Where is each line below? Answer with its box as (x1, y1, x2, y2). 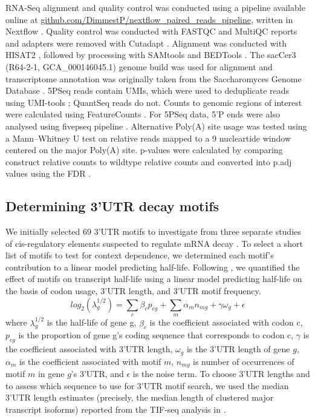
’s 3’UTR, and (71, 367, 124, 379)
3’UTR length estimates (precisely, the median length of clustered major (5, 391, 274, 404)
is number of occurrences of (193, 355, 294, 367)
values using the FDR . (5, 167, 91, 180)
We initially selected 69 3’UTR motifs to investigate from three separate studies (5, 225, 301, 238)
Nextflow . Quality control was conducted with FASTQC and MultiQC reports (5, 25, 297, 38)
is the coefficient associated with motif (19, 355, 161, 367)
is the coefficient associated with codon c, (149, 316, 303, 329)
